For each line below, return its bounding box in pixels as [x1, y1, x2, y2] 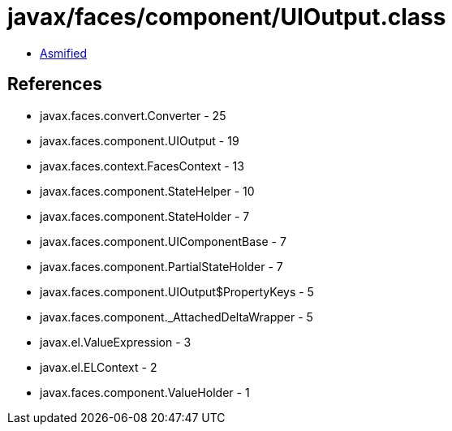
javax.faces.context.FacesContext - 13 [40, 158, 244, 173]
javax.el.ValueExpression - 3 [40, 334, 192, 349]
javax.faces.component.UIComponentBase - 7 [40, 234, 286, 248]
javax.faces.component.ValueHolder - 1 [40, 385, 250, 399]
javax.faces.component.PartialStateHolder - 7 [40, 259, 283, 274]
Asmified [40, 45, 88, 60]
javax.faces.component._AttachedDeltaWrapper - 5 [40, 309, 313, 324]
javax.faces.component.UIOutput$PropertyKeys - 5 [40, 284, 314, 299]
